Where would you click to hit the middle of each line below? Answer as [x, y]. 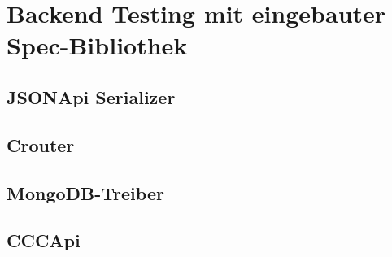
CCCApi [44, 240]
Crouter [41, 144]
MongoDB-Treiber [85, 192]
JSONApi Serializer [91, 96]
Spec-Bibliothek [97, 45]
